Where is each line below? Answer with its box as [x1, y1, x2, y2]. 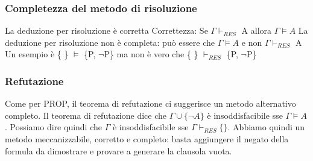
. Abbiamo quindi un [227, 121, 305, 133]
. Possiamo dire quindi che [5, 121, 102, 133]
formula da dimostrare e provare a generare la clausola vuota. [5, 144, 232, 157]
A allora [241, 24, 272, 37]
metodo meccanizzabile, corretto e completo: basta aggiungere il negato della [5, 133, 289, 145]
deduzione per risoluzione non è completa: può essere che [5, 36, 215, 48]
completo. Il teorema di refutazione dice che [5, 109, 166, 121]
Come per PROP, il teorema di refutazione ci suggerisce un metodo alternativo [5, 97, 296, 110]
